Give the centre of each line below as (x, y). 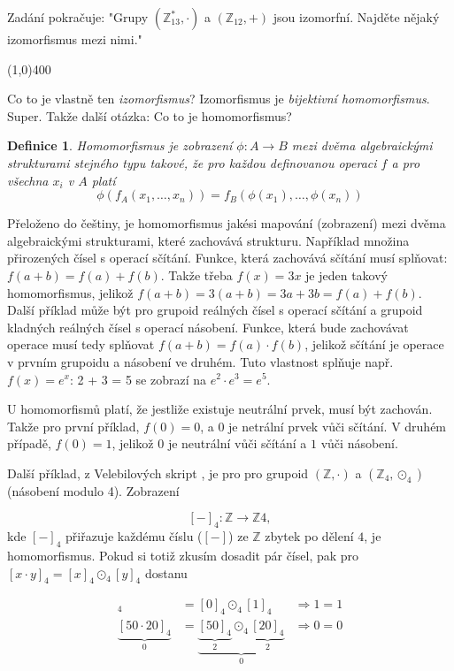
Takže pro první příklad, (73, 426)
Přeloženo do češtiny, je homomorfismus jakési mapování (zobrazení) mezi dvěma (227, 223)
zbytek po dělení (309, 536)
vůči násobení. (359, 443)
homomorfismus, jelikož (70, 292)
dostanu (166, 572)
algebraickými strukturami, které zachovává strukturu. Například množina (208, 240)
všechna (28, 180)
